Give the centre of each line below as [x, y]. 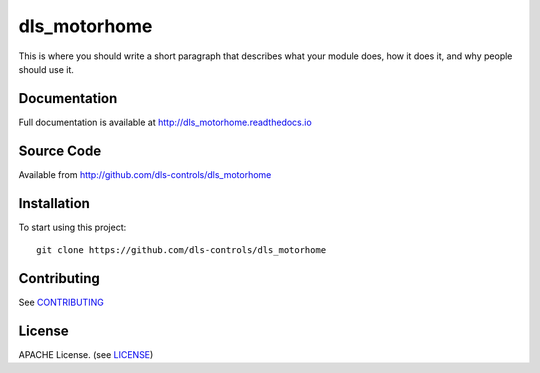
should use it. [46, 69]
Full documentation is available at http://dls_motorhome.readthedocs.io [165, 122]
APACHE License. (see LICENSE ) [86, 354]
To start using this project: [72, 227]
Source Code [60, 150]
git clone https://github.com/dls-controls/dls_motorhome [181, 250]
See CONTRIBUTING [61, 302]
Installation [54, 203]
